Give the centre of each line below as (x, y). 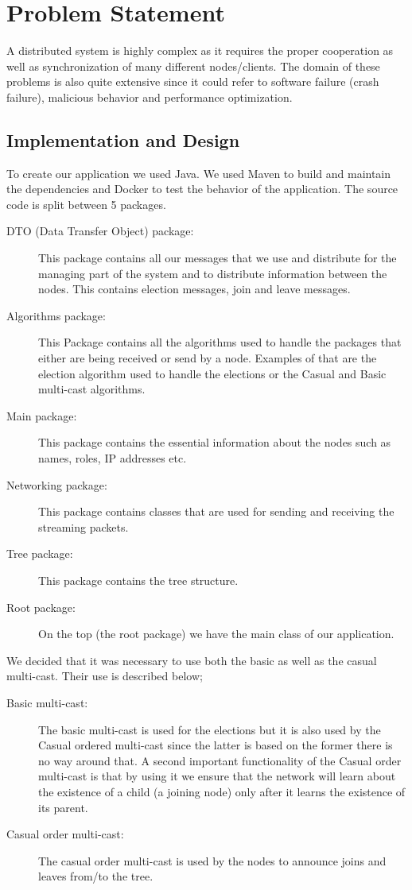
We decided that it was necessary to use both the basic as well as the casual (192, 660)
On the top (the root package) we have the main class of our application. (216, 634)
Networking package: (57, 484)
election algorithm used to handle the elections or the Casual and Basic (212, 373)
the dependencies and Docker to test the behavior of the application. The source (202, 189)
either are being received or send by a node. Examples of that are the (208, 358)
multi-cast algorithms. (92, 389)
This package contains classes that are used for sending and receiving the (216, 511)
